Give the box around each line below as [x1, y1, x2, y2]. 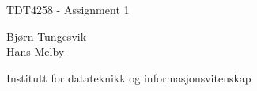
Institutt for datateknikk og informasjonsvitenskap [6, 69, 251, 86]
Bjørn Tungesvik [6, 27, 87, 44]
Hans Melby [6, 43, 65, 60]
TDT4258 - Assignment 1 [6, 2, 130, 17]
